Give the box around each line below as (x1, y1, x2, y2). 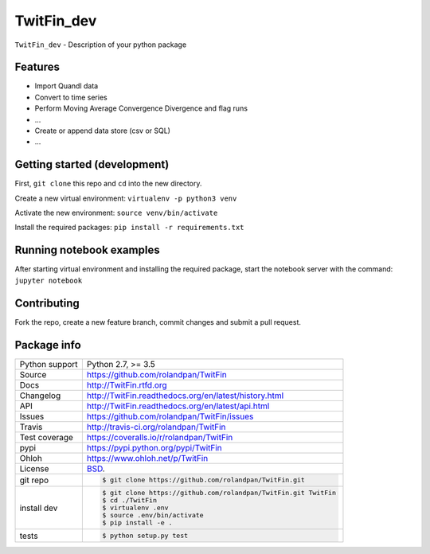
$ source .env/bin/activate (102, 511, 204, 520)
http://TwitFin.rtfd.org (86, 379, 167, 390)
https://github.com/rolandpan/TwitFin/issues (86, 411, 254, 422)
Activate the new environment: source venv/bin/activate (14, 208, 218, 218)
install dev (19, 502, 58, 513)
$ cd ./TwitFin (102, 496, 157, 505)
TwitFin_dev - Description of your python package (14, 40, 187, 49)
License (19, 462, 49, 474)
